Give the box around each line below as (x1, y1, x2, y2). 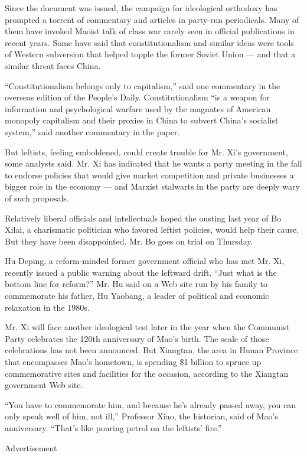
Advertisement (5, 441, 57, 454)
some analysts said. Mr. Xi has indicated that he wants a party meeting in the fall (5, 157, 302, 170)
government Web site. (5, 379, 83, 391)
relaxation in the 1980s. (5, 301, 90, 313)
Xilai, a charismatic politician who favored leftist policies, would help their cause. (5, 223, 299, 236)
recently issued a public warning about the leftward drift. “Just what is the (5, 266, 277, 278)
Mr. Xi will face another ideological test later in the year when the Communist (5, 321, 290, 333)
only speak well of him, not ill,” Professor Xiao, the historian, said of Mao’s (5, 410, 278, 422)
